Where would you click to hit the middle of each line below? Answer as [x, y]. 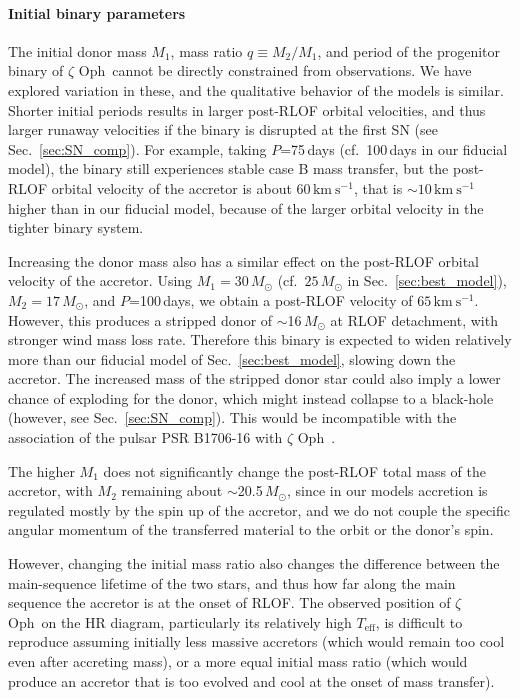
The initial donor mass [77, 50]
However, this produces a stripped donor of [140, 319]
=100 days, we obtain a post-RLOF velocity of [271, 299]
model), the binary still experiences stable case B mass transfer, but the [228, 168]
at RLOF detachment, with [414, 319]
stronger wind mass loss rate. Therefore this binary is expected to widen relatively [260, 339]
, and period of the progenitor [409, 50]
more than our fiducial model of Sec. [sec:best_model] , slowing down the [232, 358]
